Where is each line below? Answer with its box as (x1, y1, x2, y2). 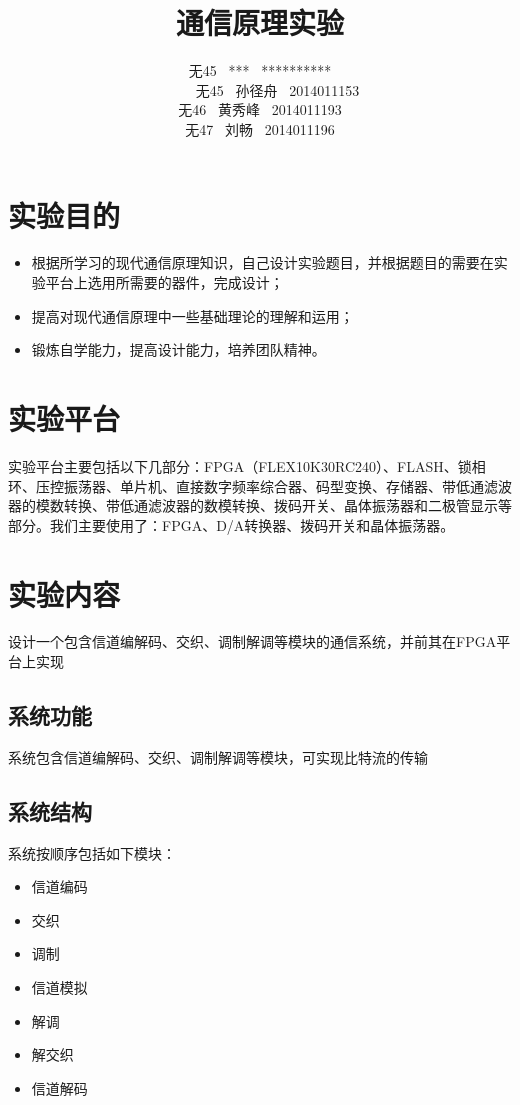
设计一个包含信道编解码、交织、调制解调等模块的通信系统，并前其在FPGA (8, 631, 497, 652)
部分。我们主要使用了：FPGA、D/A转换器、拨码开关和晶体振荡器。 (8, 514, 455, 535)
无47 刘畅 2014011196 (185, 118, 335, 139)
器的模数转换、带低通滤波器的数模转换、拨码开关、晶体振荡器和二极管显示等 (8, 495, 512, 516)
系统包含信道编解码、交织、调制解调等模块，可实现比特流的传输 (8, 746, 428, 767)
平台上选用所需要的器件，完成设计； (45, 272, 284, 293)
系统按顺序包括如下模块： (8, 842, 176, 863)
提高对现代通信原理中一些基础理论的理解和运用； (31, 305, 354, 326)
